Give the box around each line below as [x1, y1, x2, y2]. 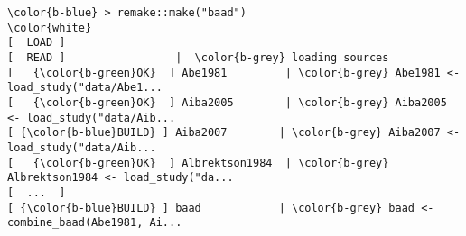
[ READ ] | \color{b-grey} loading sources [7, 50, 389, 64]
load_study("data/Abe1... [7, 81, 163, 95]
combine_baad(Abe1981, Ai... [7, 216, 182, 230]
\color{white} [7, 21, 92, 34]
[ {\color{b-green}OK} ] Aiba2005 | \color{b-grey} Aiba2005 [7, 95, 447, 109]
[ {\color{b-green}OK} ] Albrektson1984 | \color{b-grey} [7, 156, 389, 169]
